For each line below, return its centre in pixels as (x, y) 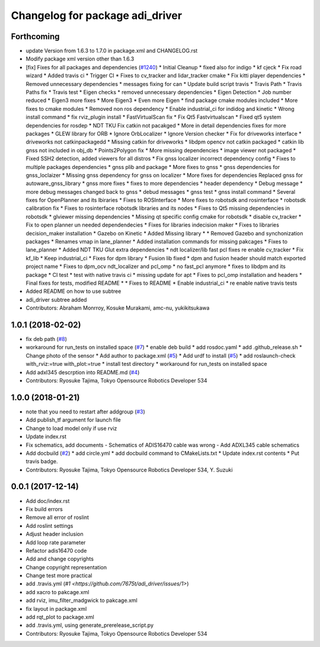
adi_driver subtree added (56, 299)
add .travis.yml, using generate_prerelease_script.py (90, 625)
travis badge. (42, 461)
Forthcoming (35, 36)
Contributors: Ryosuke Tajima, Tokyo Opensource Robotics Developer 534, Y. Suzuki (129, 470)
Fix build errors (44, 509)
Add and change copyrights (60, 559)
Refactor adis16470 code (56, 550)
